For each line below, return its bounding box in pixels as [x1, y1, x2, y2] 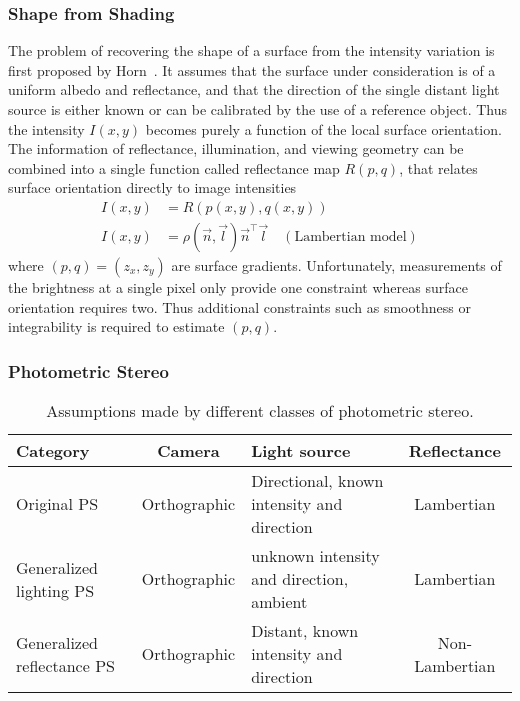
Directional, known [251, 469, 384, 493]
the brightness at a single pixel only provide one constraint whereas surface [8, 277, 468, 298]
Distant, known [251, 619, 359, 643]
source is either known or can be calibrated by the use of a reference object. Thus [8, 99, 508, 119]
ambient [251, 590, 308, 614]
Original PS [16, 492, 99, 516]
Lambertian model [294, 230, 407, 245]
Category [16, 439, 90, 463]
